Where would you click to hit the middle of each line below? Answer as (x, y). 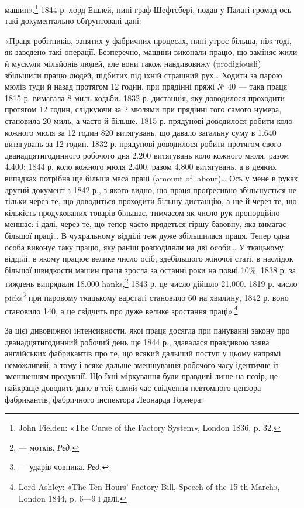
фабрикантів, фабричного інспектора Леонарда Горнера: (104, 399)
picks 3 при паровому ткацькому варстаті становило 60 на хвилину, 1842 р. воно (147, 296)
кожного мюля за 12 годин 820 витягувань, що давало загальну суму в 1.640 (141, 132)
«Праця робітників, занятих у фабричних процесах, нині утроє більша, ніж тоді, (148, 40)
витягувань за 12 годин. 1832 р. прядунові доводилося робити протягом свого (143, 144)
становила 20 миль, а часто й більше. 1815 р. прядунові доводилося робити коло (149, 121)
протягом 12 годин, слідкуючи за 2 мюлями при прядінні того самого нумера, (143, 109)
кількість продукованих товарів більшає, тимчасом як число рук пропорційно (142, 212)
